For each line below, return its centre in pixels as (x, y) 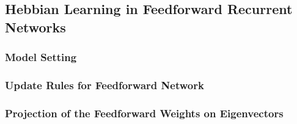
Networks (35, 27)
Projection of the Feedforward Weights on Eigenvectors (144, 113)
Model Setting (41, 57)
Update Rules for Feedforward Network (105, 85)
